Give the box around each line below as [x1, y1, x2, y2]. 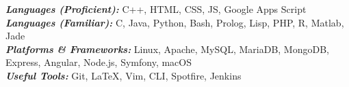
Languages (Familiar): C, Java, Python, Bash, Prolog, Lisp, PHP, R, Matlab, [5, 15, 344, 29]
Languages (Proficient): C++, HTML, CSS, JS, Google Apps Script [5, 2, 307, 16]
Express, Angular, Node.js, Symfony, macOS [5, 55, 192, 69]
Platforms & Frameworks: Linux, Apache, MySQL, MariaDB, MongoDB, [5, 41, 329, 56]
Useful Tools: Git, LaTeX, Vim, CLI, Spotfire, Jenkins [5, 68, 242, 82]
